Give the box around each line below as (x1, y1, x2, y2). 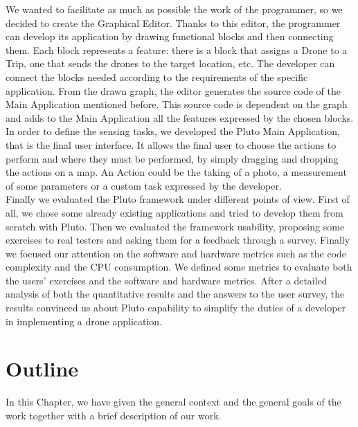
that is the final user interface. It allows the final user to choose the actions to (6, 137, 337, 152)
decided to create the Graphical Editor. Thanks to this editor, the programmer (6, 15, 341, 30)
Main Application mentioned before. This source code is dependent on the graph (6, 97, 348, 111)
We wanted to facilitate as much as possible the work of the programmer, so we (6, 2, 343, 16)
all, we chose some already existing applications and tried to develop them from (6, 205, 343, 219)
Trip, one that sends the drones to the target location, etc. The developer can (6, 56, 335, 71)
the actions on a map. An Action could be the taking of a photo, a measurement (6, 165, 347, 179)
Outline (6, 354, 79, 383)
